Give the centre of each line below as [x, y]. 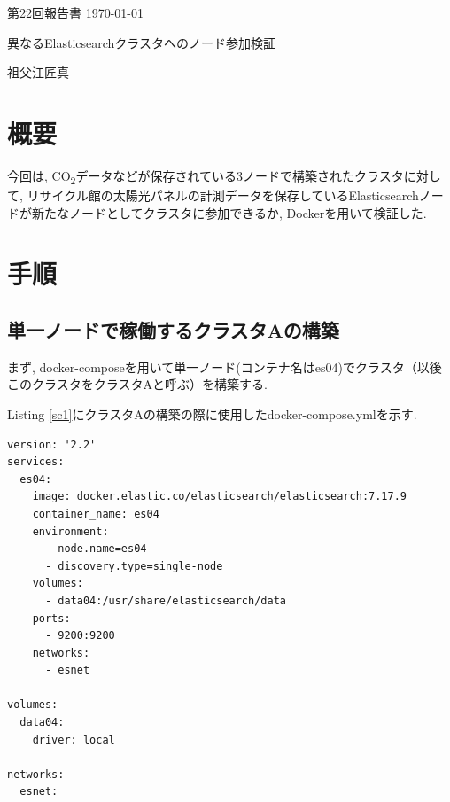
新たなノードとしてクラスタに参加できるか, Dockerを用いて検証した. [229, 212]
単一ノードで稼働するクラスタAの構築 [173, 329]
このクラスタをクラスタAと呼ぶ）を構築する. [137, 384]
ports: [51, 618]
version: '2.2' [52, 444]
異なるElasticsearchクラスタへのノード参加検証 [142, 42]
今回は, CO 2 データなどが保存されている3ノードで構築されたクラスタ [206, 176]
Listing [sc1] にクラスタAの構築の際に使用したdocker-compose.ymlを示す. [212, 413]
